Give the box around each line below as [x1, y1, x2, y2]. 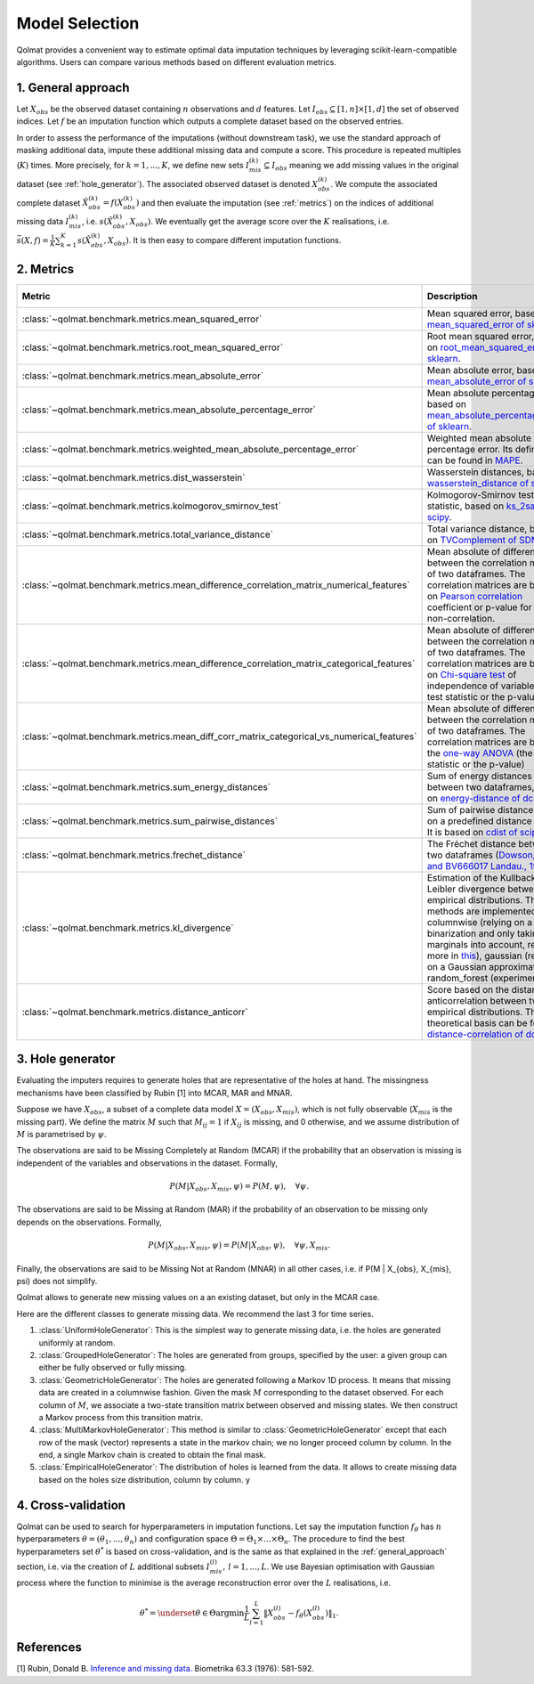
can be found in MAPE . [426, 454, 523, 467]
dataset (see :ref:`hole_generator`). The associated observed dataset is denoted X [16, 178, 319, 189]
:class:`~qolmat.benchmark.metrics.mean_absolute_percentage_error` [21, 403, 316, 416]
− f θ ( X [287, 1607, 313, 1620]
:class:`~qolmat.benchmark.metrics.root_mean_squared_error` [21, 341, 284, 354]
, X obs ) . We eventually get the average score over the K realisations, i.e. [125, 216, 390, 229]
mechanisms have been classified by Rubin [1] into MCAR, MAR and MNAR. [16, 1087, 293, 1098]
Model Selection [16, 13, 140, 33]
